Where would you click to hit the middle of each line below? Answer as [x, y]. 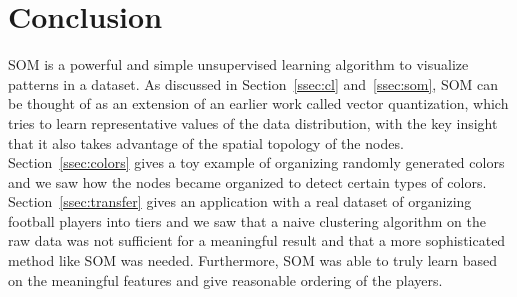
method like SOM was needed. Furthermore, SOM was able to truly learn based [253, 260]
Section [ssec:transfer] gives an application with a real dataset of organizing [240, 201]
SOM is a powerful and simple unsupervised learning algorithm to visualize [238, 64]
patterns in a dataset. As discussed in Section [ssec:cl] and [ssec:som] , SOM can [253, 83]
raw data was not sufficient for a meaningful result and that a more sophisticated [257, 240]
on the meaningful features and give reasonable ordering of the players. [225, 279]
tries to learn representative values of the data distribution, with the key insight [253, 122]
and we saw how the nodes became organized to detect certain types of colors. [247, 181]
